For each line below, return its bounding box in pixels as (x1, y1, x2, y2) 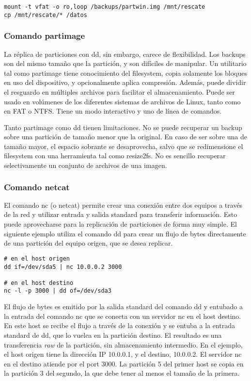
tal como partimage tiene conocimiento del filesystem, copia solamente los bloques (4, 67, 248, 78)
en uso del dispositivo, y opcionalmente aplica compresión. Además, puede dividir (4, 77, 246, 87)
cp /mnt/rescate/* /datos (4, 11, 87, 18)
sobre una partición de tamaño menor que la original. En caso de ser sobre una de (4, 132, 248, 142)
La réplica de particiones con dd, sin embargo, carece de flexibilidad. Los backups (4, 49, 246, 59)
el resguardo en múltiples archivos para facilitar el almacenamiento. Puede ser (4, 86, 235, 97)
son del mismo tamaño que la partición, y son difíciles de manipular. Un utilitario (4, 58, 247, 68)
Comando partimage (4, 30, 85, 42)
